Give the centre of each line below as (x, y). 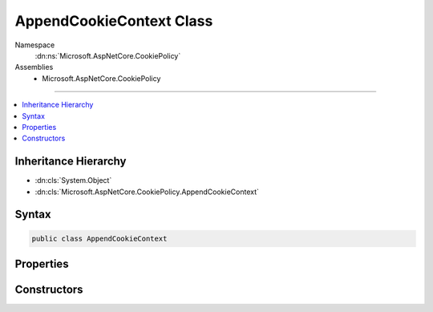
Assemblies (34, 67)
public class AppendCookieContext (99, 238)
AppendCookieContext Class (114, 21)
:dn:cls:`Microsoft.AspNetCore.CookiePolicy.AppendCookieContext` (147, 192)
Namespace (35, 45)
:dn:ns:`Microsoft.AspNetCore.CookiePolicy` (108, 55)
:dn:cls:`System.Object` (73, 180)
